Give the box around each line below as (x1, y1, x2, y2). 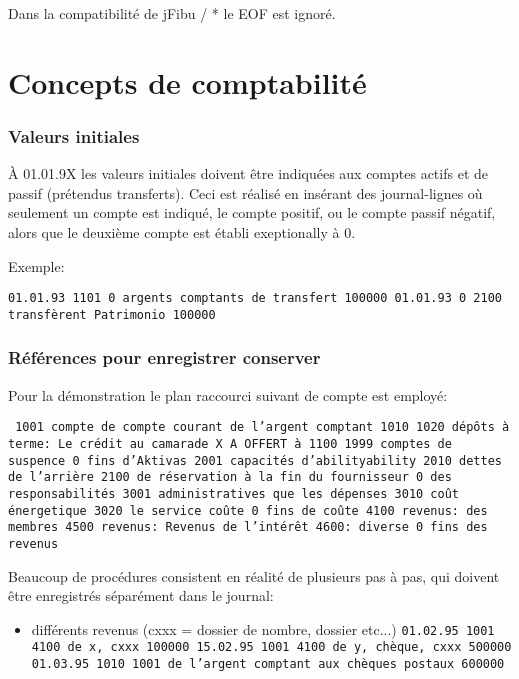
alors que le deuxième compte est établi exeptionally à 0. (8, 221, 356, 242)
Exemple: (8, 255, 65, 276)
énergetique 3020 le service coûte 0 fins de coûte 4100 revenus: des (8, 503, 488, 518)
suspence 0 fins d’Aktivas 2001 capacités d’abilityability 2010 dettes (8, 453, 502, 468)
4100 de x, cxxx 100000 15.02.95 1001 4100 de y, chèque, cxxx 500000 (31, 640, 512, 655)
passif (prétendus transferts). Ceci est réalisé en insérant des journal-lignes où (8, 182, 483, 203)
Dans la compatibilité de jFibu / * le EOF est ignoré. (8, 3, 336, 23)
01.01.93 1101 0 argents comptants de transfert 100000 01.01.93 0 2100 (8, 291, 502, 306)
